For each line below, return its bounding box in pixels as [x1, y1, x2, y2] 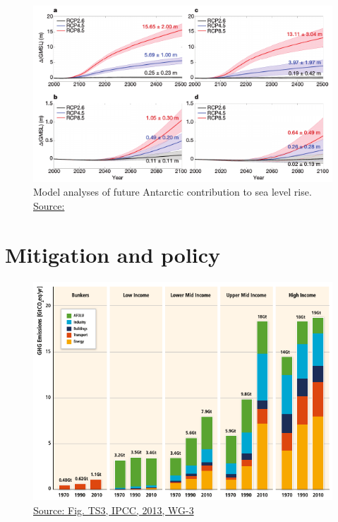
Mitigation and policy [5, 239, 221, 268]
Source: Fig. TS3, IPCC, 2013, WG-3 [33, 502, 194, 517]
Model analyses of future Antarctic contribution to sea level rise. [33, 184, 312, 199]
